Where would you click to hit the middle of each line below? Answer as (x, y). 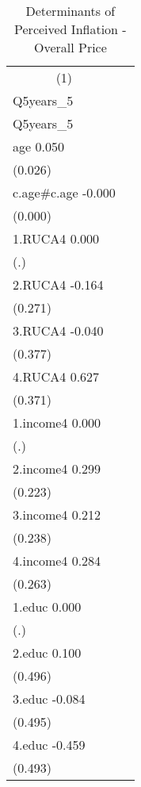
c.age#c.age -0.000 (64, 192)
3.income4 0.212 (57, 514)
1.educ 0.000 (47, 607)
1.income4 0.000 (57, 422)
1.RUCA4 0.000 (56, 238)
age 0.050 (38, 146)
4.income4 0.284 (57, 560)
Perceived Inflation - (70, 29)
